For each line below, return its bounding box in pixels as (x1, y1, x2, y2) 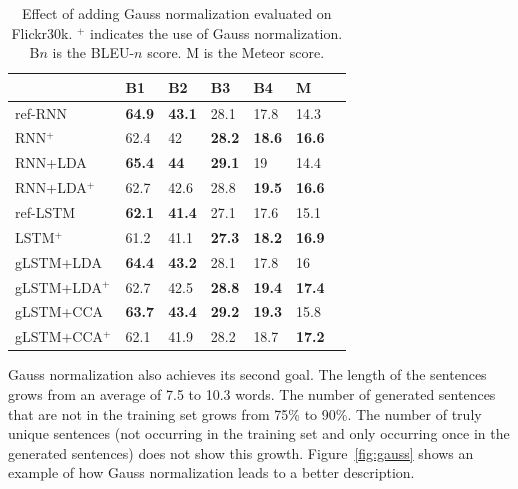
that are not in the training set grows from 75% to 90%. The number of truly (8, 403, 482, 424)
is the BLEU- (52, 42, 135, 63)
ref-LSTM (15, 202, 76, 222)
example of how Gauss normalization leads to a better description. (8, 462, 415, 483)
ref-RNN (15, 102, 67, 123)
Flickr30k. (11, 22, 73, 43)
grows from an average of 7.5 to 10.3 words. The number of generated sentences (8, 383, 496, 404)
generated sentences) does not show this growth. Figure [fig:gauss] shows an (8, 442, 474, 463)
